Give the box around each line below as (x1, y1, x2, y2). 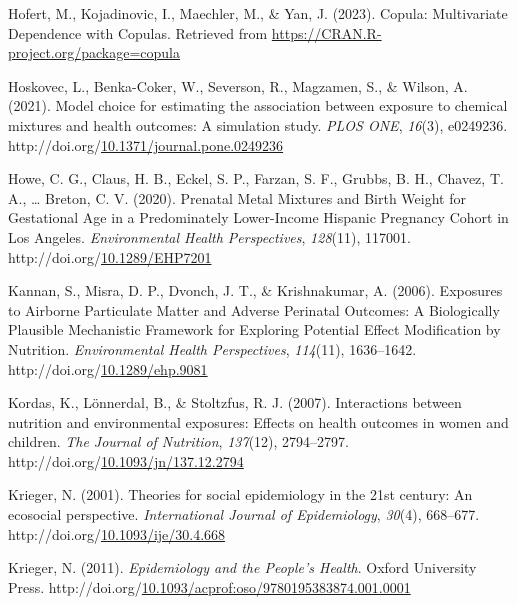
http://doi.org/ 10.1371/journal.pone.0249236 (8, 134, 284, 155)
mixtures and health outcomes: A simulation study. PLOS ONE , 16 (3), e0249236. (8, 114, 508, 135)
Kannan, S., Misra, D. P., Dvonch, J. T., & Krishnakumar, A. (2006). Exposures (8, 280, 503, 301)
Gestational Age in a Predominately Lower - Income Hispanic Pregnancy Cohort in (8, 207, 509, 228)
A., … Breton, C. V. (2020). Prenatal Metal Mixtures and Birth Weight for (8, 187, 466, 208)
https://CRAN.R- (271, 22, 382, 43)
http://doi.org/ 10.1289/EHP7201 (8, 246, 212, 267)
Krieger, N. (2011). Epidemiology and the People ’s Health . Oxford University (8, 557, 477, 578)
